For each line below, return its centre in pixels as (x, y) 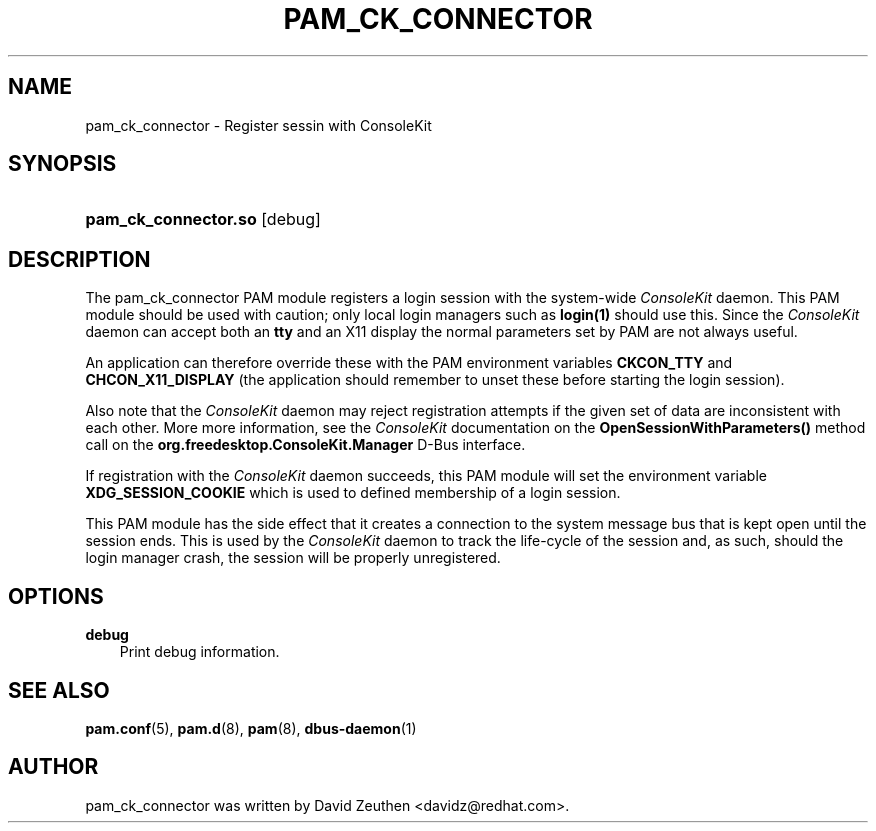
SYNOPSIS (62, 164)
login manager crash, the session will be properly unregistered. (293, 558)
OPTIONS (56, 596)
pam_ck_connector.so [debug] (203, 219)
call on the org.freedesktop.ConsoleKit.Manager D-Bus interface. (305, 445)
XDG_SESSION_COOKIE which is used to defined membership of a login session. (353, 493)
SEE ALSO (59, 690)
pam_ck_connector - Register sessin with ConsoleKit (258, 125)
